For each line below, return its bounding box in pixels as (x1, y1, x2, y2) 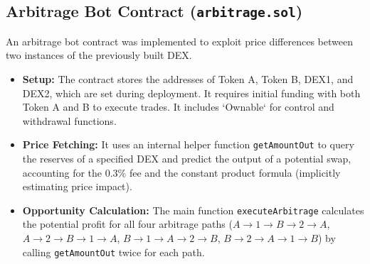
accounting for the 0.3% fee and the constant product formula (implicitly (22, 165, 341, 180)
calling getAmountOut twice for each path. (22, 244, 205, 259)
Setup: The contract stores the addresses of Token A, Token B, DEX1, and (22, 71, 354, 86)
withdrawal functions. (22, 113, 117, 128)
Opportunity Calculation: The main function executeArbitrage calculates (22, 202, 364, 217)
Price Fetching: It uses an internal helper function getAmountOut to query (22, 137, 354, 152)
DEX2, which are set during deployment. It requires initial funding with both (22, 85, 361, 100)
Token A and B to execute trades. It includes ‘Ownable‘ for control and (22, 99, 334, 114)
